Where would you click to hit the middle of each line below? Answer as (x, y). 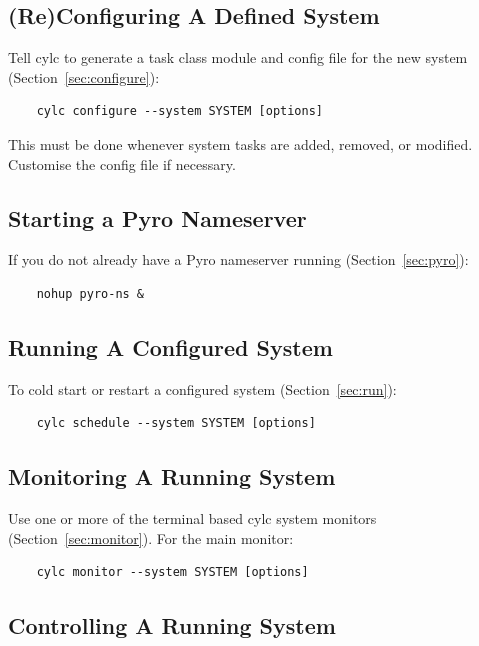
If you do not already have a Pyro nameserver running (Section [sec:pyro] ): (238, 259)
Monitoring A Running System (172, 476)
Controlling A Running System (172, 625)
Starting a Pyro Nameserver (157, 217)
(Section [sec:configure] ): (84, 76)
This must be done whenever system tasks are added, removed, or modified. (240, 143)
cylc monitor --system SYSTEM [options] (172, 572)
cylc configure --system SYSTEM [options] (179, 111)
